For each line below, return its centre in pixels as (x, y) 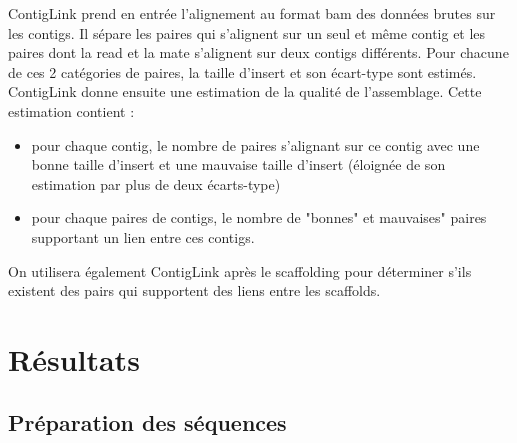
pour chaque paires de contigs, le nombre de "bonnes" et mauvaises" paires (259, 217)
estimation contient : (71, 110)
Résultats (74, 358)
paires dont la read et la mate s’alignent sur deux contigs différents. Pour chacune (258, 52)
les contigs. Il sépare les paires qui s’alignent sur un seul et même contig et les (247, 32)
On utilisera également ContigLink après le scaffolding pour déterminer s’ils (240, 270)
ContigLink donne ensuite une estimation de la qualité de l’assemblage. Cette (245, 91)
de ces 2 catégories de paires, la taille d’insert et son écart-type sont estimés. (242, 71)
